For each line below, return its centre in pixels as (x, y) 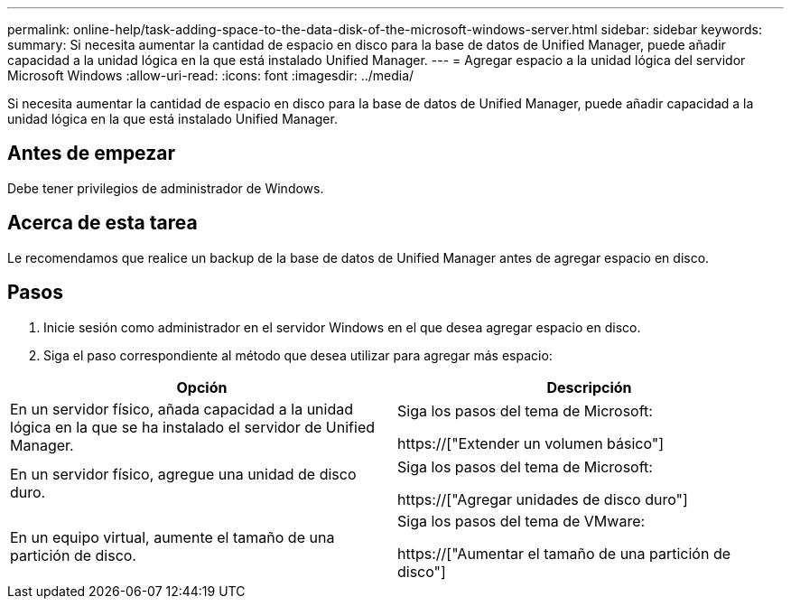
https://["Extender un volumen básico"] (531, 443)
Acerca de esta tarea (102, 223)
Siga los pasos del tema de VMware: (521, 521)
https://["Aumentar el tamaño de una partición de (564, 553)
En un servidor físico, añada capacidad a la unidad (181, 409)
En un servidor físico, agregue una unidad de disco (183, 474)
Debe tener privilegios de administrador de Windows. (166, 188)
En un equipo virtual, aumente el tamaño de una (172, 537)
